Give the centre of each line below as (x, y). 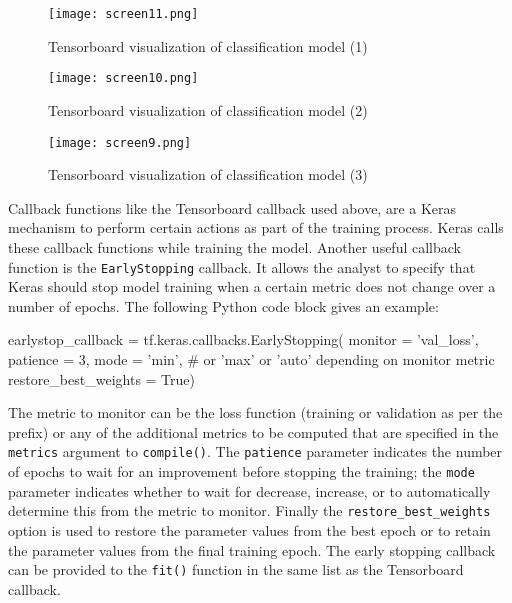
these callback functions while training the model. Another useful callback (234, 246)
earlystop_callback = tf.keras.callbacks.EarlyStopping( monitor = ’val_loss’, (243, 339)
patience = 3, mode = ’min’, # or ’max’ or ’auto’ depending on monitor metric (251, 358)
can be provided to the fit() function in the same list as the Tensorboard (236, 569)
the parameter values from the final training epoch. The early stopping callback (252, 549)
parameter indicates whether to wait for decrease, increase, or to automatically (249, 490)
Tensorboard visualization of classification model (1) (208, 45)
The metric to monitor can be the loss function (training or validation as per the (255, 412)
